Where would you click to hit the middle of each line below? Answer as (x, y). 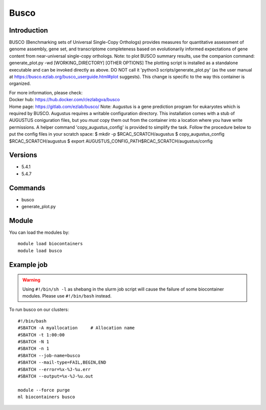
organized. (20, 83)
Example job (28, 265)
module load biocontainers (50, 244)
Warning (31, 280)
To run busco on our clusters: (39, 310)
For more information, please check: (46, 93)
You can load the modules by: (39, 232)
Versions (23, 155)
